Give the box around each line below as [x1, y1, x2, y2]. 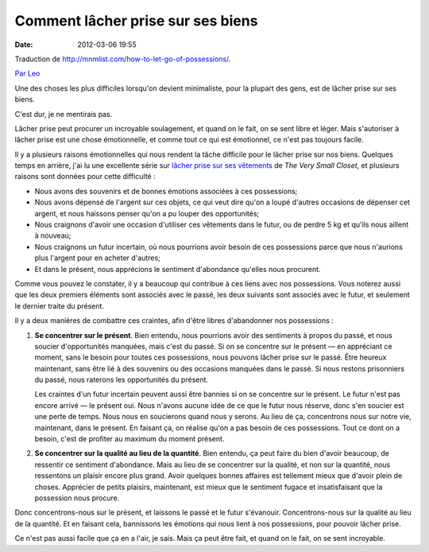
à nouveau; [34, 231, 71, 240]
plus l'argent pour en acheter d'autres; [34, 253, 160, 262]
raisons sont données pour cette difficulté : [14, 172, 156, 181]
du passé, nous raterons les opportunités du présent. [34, 375, 209, 385]
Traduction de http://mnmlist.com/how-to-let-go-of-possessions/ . [14, 54, 231, 64]
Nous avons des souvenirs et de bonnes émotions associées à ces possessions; [34, 186, 298, 196]
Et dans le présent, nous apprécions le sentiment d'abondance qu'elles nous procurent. [34, 264, 321, 274]
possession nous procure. [34, 493, 120, 503]
